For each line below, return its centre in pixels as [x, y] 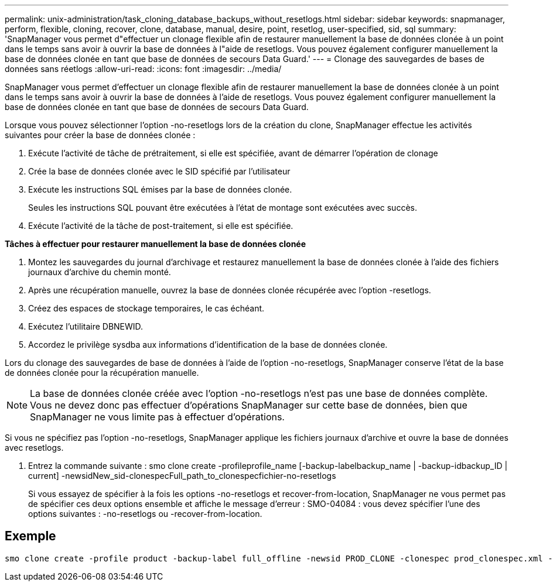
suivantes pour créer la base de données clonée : [100, 135]
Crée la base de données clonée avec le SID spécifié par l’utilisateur [159, 171]
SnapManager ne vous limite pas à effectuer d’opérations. [157, 417]
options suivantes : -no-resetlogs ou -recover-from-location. [145, 514]
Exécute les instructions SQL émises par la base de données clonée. [160, 189]
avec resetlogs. [34, 448]
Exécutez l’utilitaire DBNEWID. [86, 326]
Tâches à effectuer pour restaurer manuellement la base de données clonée [156, 244]
